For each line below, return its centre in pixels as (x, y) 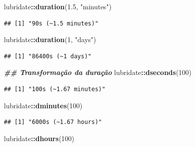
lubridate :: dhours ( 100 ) (39, 138)
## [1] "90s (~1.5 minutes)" (51, 23)
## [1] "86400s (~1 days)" (48, 56)
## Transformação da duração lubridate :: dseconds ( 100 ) (98, 72)
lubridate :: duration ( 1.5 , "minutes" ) (58, 6)
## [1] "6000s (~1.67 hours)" (53, 122)
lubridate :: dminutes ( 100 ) (43, 105)
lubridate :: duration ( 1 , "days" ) (50, 39)
